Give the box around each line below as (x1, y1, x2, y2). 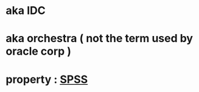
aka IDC (5, 4, 46, 18)
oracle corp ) (5, 44, 71, 58)
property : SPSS (5, 73, 88, 86)
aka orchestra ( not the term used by (5, 32, 193, 46)
